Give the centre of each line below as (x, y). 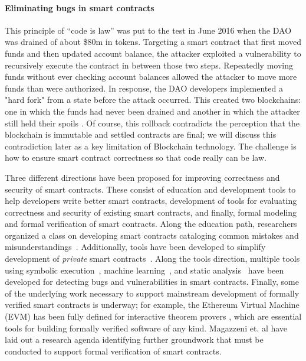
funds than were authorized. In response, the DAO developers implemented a (144, 88)
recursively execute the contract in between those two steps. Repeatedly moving (149, 65)
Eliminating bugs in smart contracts (80, 7)
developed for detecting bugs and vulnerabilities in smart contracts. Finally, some (152, 282)
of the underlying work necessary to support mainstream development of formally (152, 293)
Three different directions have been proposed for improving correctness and (142, 177)
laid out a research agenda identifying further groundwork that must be (134, 339)
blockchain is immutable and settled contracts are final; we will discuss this (141, 134)
